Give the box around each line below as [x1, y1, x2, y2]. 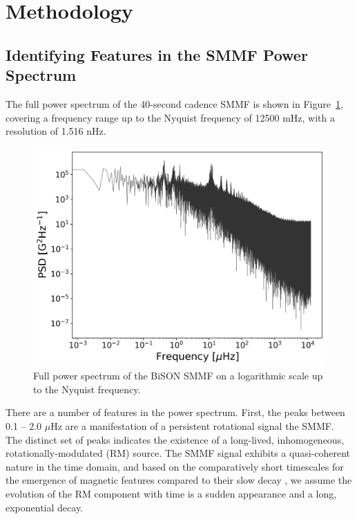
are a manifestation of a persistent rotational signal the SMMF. [65, 419, 334, 433]
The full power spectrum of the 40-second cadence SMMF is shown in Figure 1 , [6, 96, 343, 111]
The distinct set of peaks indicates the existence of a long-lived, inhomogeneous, [6, 432, 345, 446]
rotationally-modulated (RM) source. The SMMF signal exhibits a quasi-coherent [6, 446, 351, 460]
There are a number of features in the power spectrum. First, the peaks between [6, 405, 345, 419]
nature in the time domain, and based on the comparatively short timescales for [6, 459, 344, 473]
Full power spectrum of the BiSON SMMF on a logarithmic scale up [33, 368, 323, 383]
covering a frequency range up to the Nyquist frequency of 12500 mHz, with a [6, 110, 336, 124]
